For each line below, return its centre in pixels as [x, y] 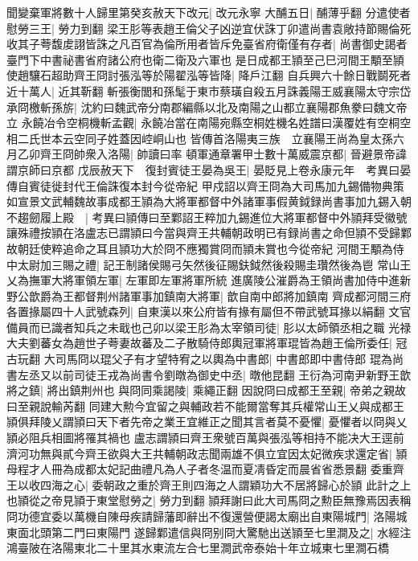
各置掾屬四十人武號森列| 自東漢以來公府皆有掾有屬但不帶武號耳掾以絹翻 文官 [209, 311]
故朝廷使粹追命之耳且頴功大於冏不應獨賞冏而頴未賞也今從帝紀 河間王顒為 [200, 248]
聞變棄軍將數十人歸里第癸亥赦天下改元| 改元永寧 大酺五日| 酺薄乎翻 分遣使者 [209, 12]
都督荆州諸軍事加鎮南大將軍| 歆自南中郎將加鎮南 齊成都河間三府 [242, 295]
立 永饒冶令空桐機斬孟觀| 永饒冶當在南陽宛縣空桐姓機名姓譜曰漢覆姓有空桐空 [209, 123]
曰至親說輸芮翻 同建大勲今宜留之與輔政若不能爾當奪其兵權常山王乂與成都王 [205, 405]
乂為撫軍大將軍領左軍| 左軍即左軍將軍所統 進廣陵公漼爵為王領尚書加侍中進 [203, 280]
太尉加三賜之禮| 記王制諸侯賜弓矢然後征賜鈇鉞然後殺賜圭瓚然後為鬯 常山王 [214, 264]
